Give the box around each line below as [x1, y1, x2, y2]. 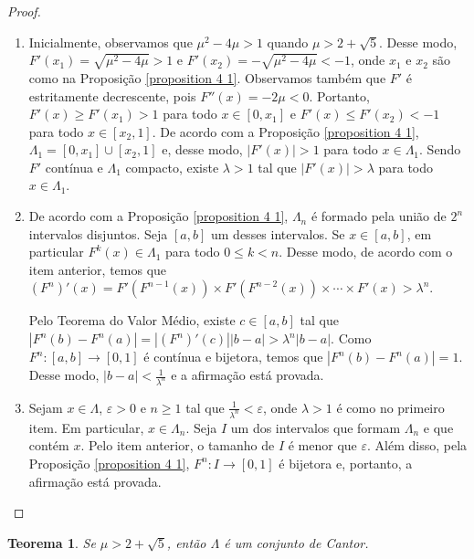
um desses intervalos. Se [211, 224, 345, 243]
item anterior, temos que [28, 259, 167, 279]
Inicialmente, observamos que [28, 32, 193, 51]
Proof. [7, 2, 41, 20]
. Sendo [419, 140, 461, 159]
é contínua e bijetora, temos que [143, 347, 323, 366]
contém [28, 436, 69, 455]
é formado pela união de [311, 206, 447, 226]
